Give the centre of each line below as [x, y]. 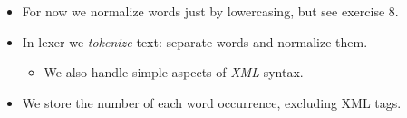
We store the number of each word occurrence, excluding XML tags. [212, 102]
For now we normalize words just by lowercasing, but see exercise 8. [210, 11]
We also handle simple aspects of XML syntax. [174, 72]
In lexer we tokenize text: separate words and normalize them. [195, 41]
